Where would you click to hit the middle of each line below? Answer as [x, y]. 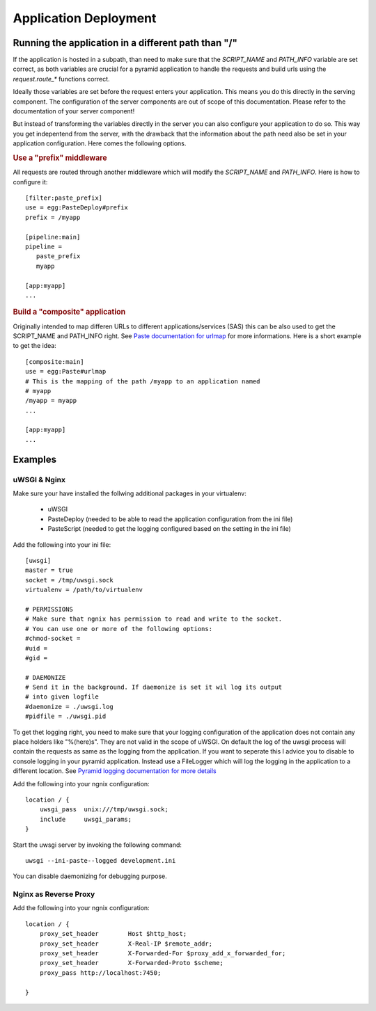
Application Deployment [85, 18]
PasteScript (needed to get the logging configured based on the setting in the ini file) [170, 529]
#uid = [37, 648]
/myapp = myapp [51, 401]
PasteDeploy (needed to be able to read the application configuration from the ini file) [170, 519]
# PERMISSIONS [49, 609]
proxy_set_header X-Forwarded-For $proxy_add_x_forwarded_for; [163, 954]
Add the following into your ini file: [62, 544]
